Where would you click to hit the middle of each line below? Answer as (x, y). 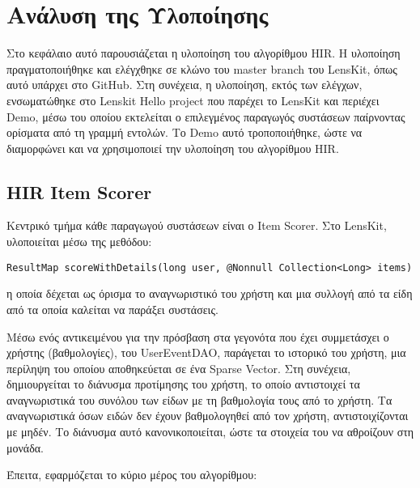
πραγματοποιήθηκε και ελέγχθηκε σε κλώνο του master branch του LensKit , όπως (202, 68)
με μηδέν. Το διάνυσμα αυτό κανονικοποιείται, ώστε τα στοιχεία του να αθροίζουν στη (210, 432)
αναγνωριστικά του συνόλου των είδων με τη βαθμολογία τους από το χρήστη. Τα (199, 399)
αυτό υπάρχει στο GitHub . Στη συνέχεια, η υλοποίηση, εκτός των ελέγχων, (185, 85)
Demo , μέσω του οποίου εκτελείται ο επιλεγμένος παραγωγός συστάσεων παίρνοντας (206, 116)
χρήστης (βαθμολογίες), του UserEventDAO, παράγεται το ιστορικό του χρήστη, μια (206, 352)
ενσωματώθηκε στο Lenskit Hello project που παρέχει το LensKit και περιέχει (193, 100)
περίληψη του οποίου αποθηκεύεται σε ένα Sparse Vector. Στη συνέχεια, (179, 368)
